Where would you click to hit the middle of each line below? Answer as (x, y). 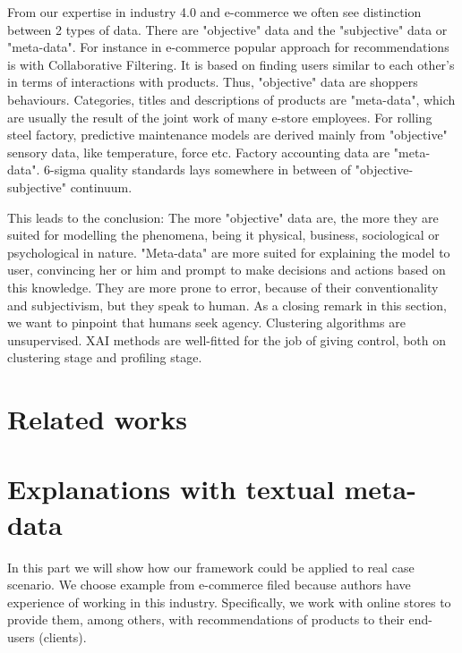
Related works (97, 419)
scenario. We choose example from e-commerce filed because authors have (209, 585)
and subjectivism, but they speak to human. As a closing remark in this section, (227, 305)
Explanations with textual (171, 489)
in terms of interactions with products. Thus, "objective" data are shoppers (213, 82)
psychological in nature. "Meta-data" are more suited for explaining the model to (229, 252)
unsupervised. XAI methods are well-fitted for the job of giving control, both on (227, 339)
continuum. (101, 187)
